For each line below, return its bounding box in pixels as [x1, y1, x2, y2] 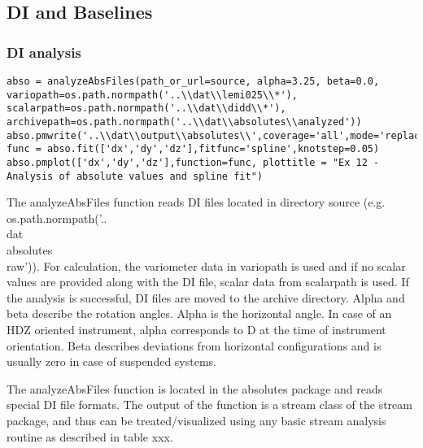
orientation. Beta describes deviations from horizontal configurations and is [7, 337, 382, 354]
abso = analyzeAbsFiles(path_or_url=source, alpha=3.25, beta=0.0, [7, 76, 380, 87]
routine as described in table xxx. [7, 428, 173, 445]
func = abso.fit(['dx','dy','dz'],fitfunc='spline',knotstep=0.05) [7, 143, 380, 155]
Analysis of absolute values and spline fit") [7, 170, 263, 182]
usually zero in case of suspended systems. [7, 353, 216, 370]
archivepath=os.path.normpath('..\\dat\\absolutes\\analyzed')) [7, 115, 362, 128]
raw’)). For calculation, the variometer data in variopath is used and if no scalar [7, 257, 406, 274]
